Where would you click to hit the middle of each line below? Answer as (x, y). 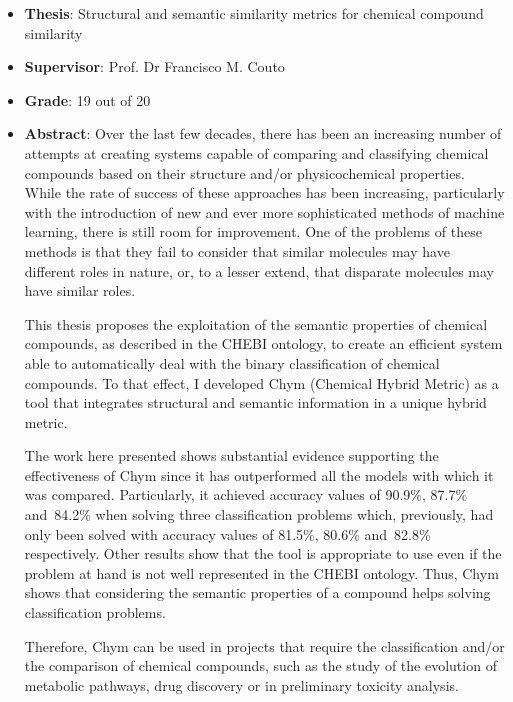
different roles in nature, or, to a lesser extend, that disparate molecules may (259, 270)
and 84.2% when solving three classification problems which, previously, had (259, 514)
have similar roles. (80, 290)
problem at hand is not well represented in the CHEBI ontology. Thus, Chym (261, 572)
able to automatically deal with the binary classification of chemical (232, 362)
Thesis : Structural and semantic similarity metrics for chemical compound (254, 13)
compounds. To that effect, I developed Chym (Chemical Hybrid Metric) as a (261, 382)
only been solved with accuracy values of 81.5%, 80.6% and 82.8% (227, 533)
